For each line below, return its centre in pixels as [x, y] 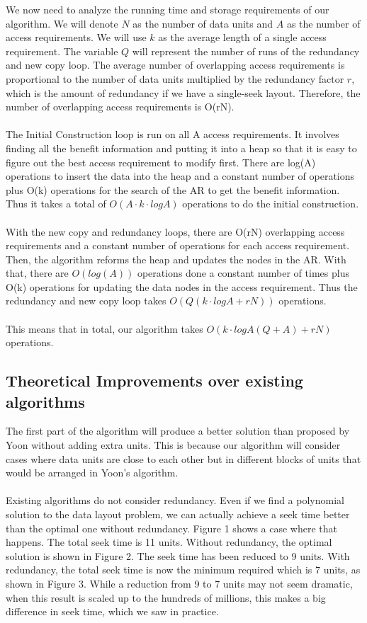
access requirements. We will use [76, 37]
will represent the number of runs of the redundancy [246, 51]
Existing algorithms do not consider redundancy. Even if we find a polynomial [175, 500]
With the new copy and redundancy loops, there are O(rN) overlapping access [175, 231]
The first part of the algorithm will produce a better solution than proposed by [178, 431]
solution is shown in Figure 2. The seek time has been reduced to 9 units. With [178, 555]
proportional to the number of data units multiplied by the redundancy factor [175, 78]
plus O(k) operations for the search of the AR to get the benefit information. [173, 189]
